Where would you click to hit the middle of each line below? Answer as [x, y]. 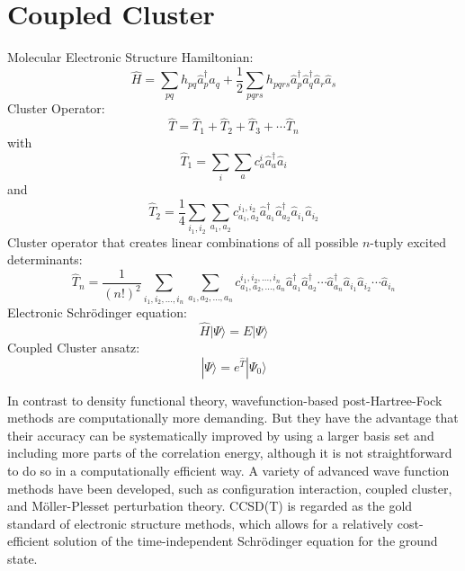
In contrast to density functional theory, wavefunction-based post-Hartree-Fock [225, 400]
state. [22, 558]
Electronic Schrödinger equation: [97, 312]
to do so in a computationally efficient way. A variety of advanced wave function [228, 470]
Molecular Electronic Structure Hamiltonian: [130, 57]
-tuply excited [408, 241]
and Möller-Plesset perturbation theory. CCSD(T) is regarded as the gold [210, 506]
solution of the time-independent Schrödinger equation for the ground [246, 541]
